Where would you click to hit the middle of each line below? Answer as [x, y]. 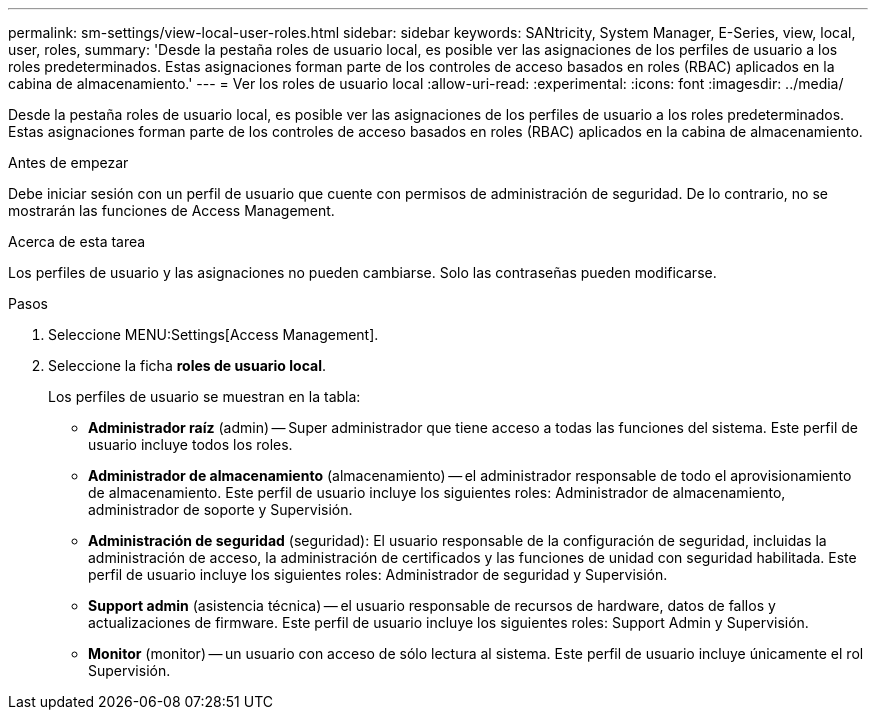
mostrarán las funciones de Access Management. [171, 210]
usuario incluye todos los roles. [190, 444]
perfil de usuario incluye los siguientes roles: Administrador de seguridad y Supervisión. [378, 574]
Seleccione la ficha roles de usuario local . [187, 365]
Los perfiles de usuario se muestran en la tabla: [204, 396]
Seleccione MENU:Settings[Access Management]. [213, 334]
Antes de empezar [68, 162]
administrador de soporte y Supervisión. [220, 509]
